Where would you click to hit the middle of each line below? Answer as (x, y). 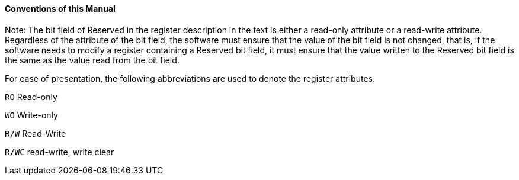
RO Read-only (31, 97)
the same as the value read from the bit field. (92, 60)
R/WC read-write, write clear (60, 152)
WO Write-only (31, 115)
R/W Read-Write (36, 133)
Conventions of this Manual (60, 9)
